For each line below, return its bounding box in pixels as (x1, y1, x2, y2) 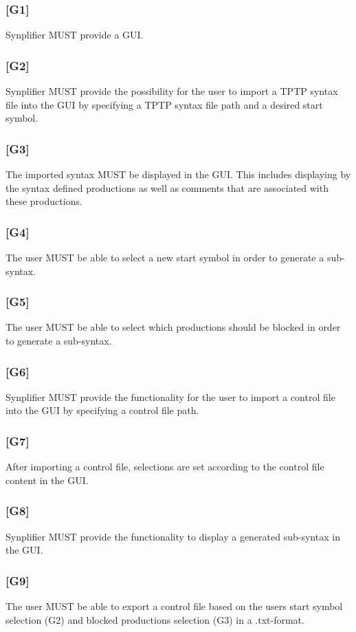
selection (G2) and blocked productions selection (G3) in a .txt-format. (5, 612, 304, 626)
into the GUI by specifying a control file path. (5, 403, 199, 417)
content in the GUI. (5, 472, 89, 487)
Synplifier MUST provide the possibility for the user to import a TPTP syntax (5, 84, 338, 98)
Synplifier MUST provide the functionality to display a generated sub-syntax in (5, 529, 340, 543)
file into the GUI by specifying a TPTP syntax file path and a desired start (5, 97, 323, 111)
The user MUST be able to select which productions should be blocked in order (5, 320, 341, 334)
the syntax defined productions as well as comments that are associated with (5, 180, 329, 195)
